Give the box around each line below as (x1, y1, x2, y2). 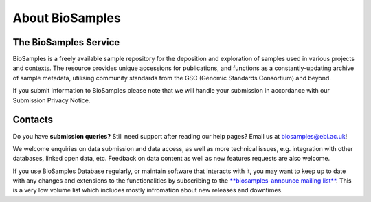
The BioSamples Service (12, 36, 120, 48)
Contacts (12, 114, 54, 126)
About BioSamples (12, 10, 122, 25)
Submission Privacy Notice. (12, 96, 91, 104)
